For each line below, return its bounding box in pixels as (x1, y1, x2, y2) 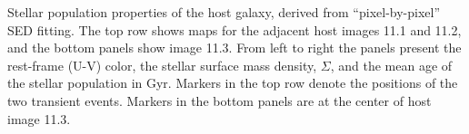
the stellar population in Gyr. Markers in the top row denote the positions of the (7, 73, 458, 92)
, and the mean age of (330, 55, 453, 74)
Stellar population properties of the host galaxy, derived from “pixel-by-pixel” (7, 3, 441, 21)
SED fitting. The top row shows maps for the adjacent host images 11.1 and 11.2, (7, 20, 462, 39)
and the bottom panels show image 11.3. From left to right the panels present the (7, 38, 462, 57)
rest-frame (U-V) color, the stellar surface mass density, (7, 55, 317, 74)
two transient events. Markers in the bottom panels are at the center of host (7, 91, 432, 110)
